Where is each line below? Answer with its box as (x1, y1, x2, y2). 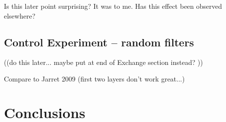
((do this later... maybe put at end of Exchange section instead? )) (4, 57, 203, 67)
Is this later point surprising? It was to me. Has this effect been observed (4, 1, 222, 11)
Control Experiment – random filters (4, 34, 194, 49)
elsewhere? (4, 10, 36, 20)
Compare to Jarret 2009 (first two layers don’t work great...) (4, 73, 185, 83)
